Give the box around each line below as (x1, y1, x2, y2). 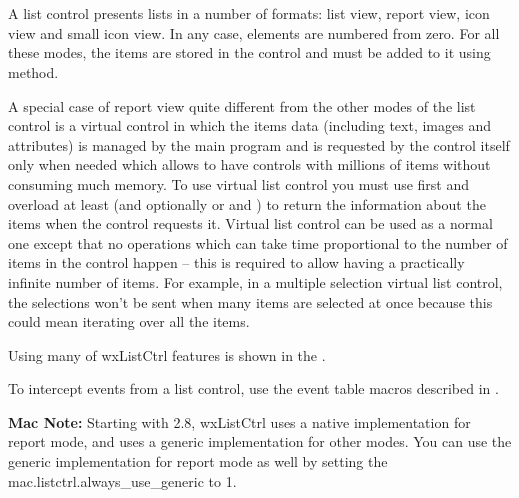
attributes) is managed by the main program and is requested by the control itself (8, 134, 510, 155)
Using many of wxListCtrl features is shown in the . (8, 344, 326, 365)
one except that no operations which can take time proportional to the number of (8, 232, 508, 253)
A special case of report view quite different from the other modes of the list (8, 95, 476, 116)
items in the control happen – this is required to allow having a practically (8, 252, 465, 273)
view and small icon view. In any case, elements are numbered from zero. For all (8, 22, 500, 43)
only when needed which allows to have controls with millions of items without (8, 154, 491, 175)
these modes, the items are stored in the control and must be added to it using (8, 42, 491, 63)
